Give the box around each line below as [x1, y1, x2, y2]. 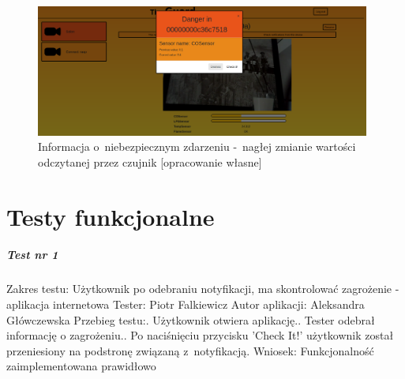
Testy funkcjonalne [6, 200, 215, 232]
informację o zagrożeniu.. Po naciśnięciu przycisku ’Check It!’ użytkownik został [6, 327, 394, 343]
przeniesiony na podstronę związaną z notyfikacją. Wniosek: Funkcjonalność [6, 342, 374, 358]
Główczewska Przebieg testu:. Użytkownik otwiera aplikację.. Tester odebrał [6, 311, 375, 328]
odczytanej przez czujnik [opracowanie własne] [38, 153, 262, 170]
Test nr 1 [6, 246, 58, 263]
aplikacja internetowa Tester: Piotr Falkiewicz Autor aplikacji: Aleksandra [6, 295, 365, 312]
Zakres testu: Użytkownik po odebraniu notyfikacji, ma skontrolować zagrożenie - [6, 280, 399, 297]
